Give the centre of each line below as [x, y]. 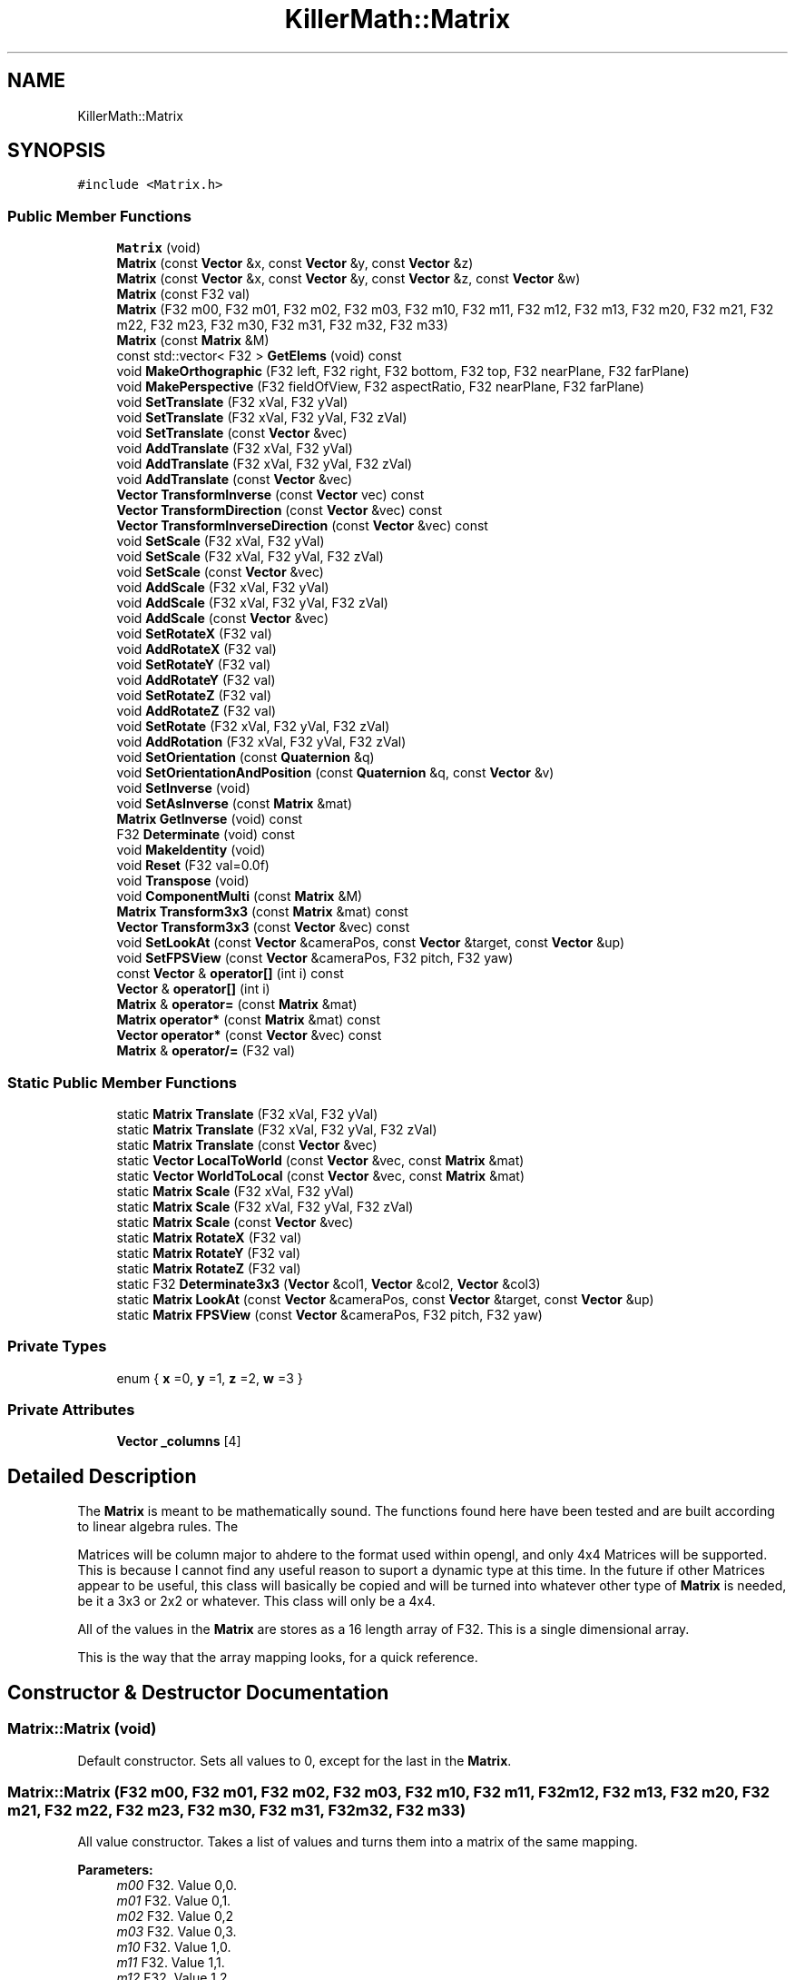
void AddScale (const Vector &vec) [222, 619]
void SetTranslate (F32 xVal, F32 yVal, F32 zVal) [262, 418]
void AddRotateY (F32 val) [196, 680]
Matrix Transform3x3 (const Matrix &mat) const [262, 912]
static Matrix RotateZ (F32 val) [209, 1268]
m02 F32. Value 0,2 [175, 1916]
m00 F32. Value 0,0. [177, 1886]
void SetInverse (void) [183, 788]
